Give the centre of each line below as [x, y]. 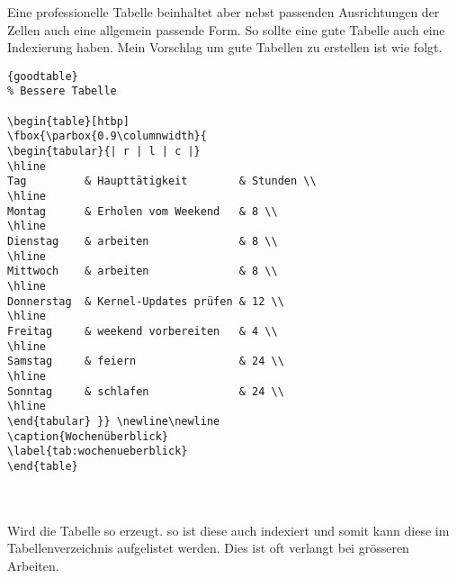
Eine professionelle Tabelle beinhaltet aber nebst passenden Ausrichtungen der [224, 12]
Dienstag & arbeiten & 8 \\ [143, 241]
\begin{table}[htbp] [69, 121]
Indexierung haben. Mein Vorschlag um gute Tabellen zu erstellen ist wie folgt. [225, 47]
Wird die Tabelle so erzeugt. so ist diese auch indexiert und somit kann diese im [228, 530]
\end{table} [43, 466]
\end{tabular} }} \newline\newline [114, 421]
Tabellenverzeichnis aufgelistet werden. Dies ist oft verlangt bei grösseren [208, 548]
